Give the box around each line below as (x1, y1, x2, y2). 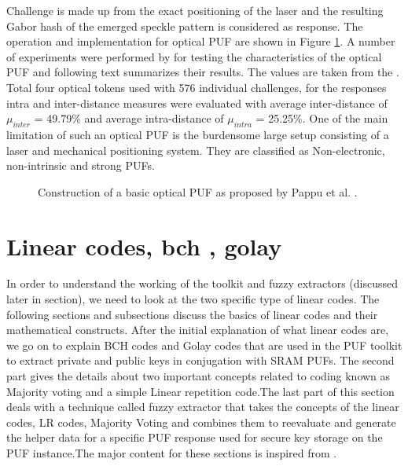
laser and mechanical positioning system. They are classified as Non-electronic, (6, 141, 385, 158)
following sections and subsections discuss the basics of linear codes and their (6, 306, 378, 322)
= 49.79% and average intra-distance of (34, 110, 224, 127)
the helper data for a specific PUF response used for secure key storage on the (6, 429, 383, 446)
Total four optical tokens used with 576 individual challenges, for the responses (6, 79, 387, 95)
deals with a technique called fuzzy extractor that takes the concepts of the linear (6, 398, 399, 415)
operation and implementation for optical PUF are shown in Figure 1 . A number (6, 33, 395, 50)
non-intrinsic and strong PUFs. (6, 157, 155, 174)
